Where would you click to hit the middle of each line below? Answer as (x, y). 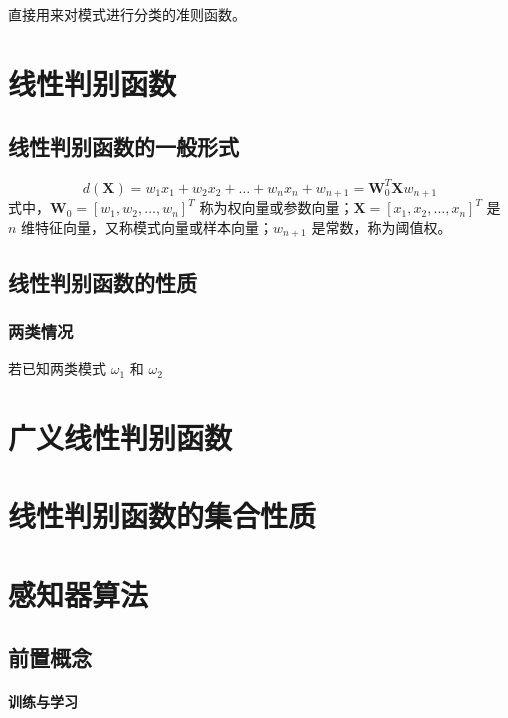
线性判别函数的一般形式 (123, 146)
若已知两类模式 (57, 368)
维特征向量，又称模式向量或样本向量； (147, 226)
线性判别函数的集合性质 (162, 515)
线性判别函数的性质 (102, 281)
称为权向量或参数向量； (276, 207)
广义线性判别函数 (120, 436)
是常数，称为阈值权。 (381, 226)
